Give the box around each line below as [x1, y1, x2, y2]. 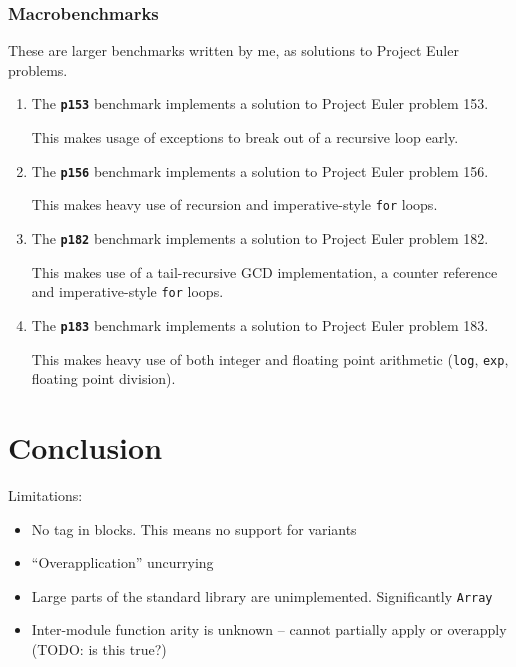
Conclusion [8, 426, 163, 467]
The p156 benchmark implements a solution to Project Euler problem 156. [31, 160, 489, 181]
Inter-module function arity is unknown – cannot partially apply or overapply [31, 619, 507, 640]
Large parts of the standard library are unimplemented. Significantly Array [31, 585, 493, 606]
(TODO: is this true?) [31, 638, 167, 659]
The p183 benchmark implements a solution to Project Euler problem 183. [31, 314, 489, 335]
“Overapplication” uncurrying [31, 552, 214, 573]
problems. [8, 59, 68, 80]
